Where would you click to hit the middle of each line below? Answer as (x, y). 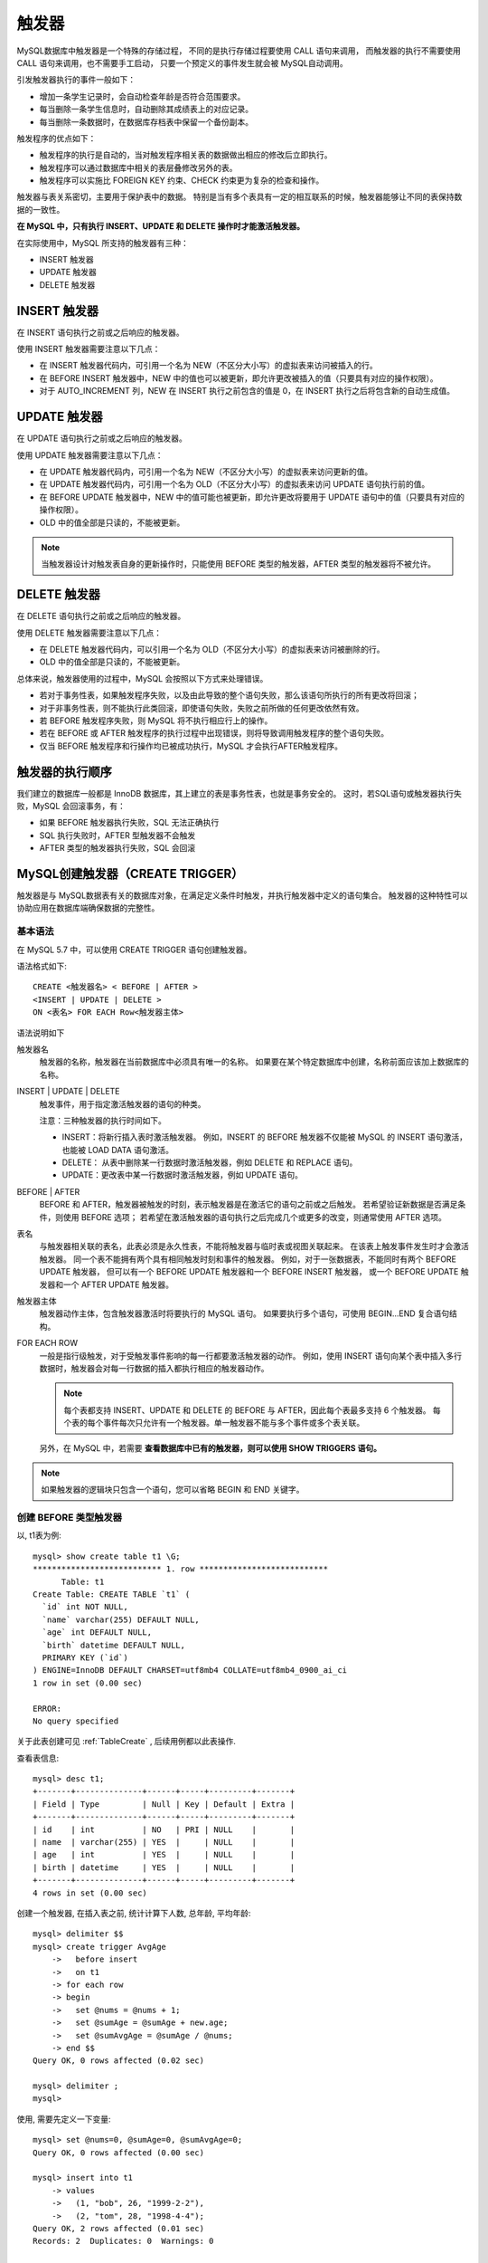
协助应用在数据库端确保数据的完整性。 (88, 908)
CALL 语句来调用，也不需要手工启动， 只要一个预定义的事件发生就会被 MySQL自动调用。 (182, 62)
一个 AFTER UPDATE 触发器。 (118, 1284)
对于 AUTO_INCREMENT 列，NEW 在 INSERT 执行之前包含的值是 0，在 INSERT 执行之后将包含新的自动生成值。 (247, 391)
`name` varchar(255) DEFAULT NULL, (121, 1619)
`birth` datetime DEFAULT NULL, (113, 1645)
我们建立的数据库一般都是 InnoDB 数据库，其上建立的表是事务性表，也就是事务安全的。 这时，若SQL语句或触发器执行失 (239, 793)
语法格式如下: (42, 966)
